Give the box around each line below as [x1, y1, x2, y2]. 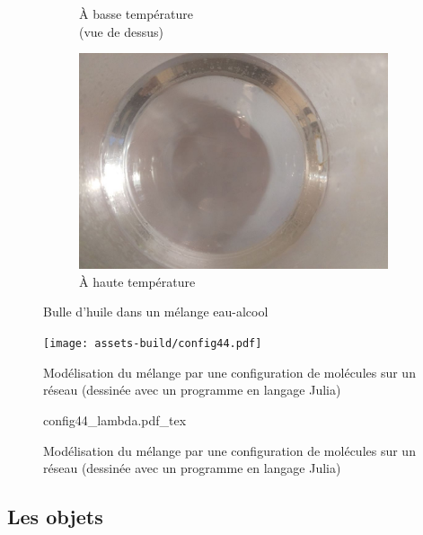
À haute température [79, 272, 196, 290]
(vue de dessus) [79, 22, 163, 40]
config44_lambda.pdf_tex [43, 410, 187, 429]
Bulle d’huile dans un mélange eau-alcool [43, 302, 269, 321]
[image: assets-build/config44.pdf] [43, 337, 262, 351]
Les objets [7, 503, 103, 531]
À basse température [79, 4, 193, 22]
